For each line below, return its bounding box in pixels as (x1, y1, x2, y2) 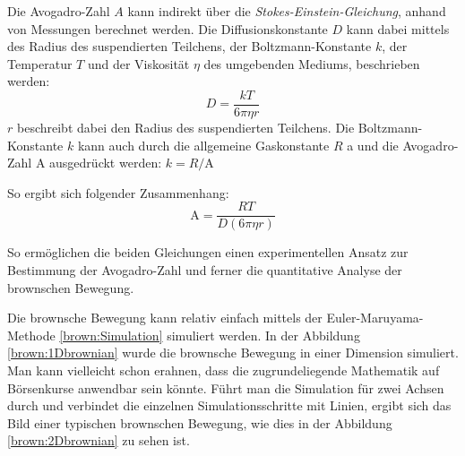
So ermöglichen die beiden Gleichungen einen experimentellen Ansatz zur (7, 243, 409, 262)
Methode (7, 325, 56, 344)
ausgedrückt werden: (49, 153, 162, 172)
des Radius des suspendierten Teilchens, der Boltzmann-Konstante (7, 37, 372, 56)
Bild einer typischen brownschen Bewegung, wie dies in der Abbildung (7, 413, 392, 432)
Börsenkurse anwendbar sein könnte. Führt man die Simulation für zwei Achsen (7, 378, 444, 397)
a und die (347, 135, 399, 154)
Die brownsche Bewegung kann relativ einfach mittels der (7, 308, 323, 327)
